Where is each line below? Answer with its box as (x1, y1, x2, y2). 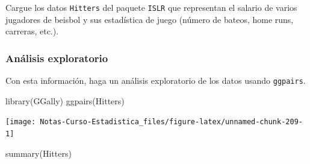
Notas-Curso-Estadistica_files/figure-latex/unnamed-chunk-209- (40, 118, 303, 127)
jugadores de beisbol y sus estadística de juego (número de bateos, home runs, (5, 13, 294, 25)
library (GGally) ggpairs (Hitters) (5, 94, 125, 107)
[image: (5, 118, 36, 127)
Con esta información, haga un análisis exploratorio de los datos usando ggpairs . (5, 74, 306, 87)
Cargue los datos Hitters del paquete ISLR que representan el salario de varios (5, 1, 297, 13)
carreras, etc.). (5, 25, 59, 37)
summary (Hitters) (5, 147, 72, 159)
